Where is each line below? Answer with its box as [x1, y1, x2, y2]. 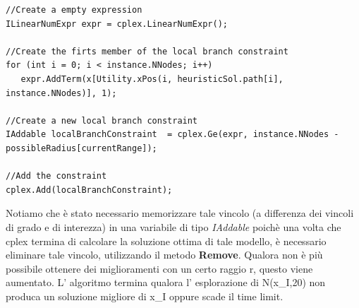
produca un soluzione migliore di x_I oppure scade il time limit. [6, 288, 284, 303]
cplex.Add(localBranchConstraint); [6, 184, 173, 195]
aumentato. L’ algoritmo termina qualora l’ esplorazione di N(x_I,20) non [6, 275, 326, 290]
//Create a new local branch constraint [6, 115, 198, 126]
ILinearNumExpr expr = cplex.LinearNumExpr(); [6, 18, 228, 29]
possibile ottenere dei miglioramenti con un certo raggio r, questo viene [6, 261, 313, 276]
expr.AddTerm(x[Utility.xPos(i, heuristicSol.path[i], [20, 73, 284, 84]
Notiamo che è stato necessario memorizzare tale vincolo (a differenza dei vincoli [6, 206, 354, 220]
